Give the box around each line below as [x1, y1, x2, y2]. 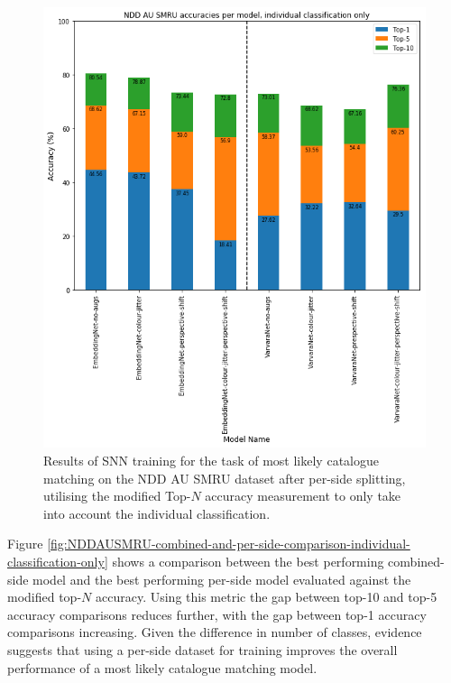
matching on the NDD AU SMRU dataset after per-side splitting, [43, 468, 406, 487]
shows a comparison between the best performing [112, 552, 384, 571]
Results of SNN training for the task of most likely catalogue [43, 451, 379, 470]
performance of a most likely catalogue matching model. [7, 658, 318, 677]
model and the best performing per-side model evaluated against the [32, 569, 411, 588]
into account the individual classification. [43, 503, 271, 522]
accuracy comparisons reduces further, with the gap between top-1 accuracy [7, 605, 427, 623]
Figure [7, 534, 43, 553]
